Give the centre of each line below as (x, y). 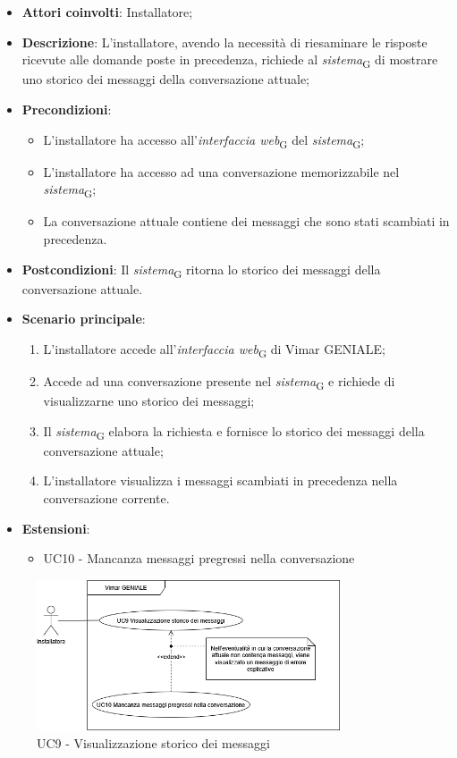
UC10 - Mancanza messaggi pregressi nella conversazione (199, 558)
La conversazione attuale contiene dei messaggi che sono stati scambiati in (246, 221)
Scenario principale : (84, 319)
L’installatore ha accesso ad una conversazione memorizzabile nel (221, 171)
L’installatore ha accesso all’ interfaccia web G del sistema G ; (204, 140)
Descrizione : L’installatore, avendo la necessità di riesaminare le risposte (224, 42)
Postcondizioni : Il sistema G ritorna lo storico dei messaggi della (201, 270)
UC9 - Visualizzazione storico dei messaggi (153, 742)
